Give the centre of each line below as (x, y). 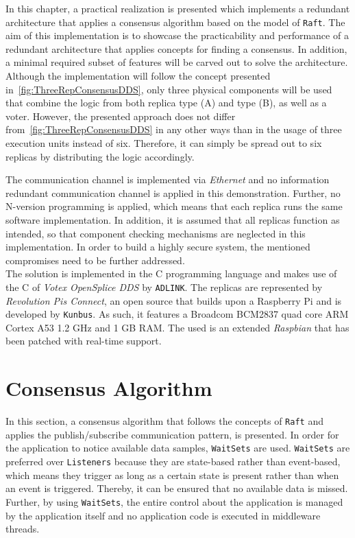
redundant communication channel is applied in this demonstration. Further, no (173, 192)
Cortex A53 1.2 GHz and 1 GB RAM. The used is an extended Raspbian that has (177, 327)
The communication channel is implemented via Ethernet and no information (168, 179)
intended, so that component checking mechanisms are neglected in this (156, 233)
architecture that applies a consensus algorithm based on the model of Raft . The (175, 22)
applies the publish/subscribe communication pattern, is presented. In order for (172, 434)
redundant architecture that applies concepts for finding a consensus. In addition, (176, 48)
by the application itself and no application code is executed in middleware (163, 515)
